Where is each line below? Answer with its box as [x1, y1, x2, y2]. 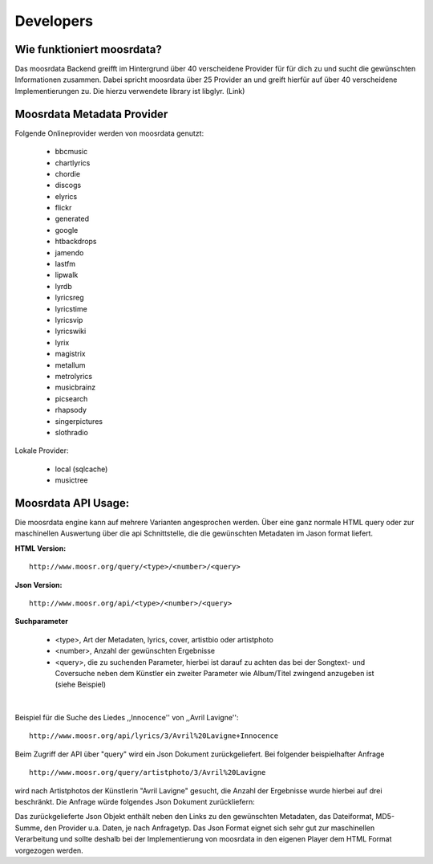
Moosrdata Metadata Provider [14, 107, 168, 120]
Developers [14, 12, 94, 30]
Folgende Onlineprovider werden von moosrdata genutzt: [14, 128, 204, 138]
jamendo [55, 247, 84, 257]
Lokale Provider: [14, 446, 69, 455]
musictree [55, 475, 88, 485]
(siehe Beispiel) [55, 679, 107, 690]
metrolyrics [55, 371, 92, 381]
